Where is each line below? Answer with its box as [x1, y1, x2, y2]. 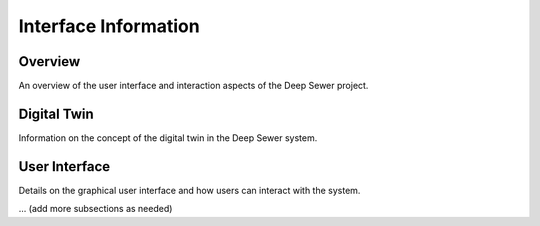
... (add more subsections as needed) [18, 203, 173, 215]
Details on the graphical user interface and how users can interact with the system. [18, 184, 361, 196]
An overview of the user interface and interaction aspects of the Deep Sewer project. [18, 80, 369, 92]
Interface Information [18, 15, 200, 37]
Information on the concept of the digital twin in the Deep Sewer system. [18, 131, 318, 144]
